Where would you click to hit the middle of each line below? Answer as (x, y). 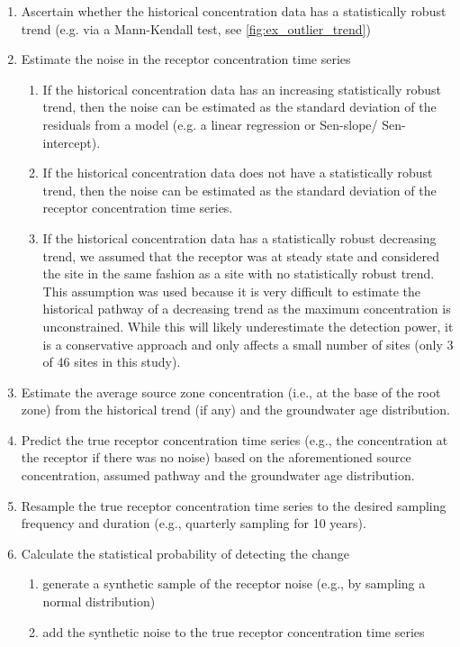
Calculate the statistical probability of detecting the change (185, 553)
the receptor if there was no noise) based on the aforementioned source (216, 457)
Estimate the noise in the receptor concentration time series (186, 59)
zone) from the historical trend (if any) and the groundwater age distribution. (235, 410)
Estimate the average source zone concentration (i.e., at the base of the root (231, 392)
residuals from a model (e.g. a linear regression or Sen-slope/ (210, 124)
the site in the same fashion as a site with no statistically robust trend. (239, 273)
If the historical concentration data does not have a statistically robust (238, 173)
